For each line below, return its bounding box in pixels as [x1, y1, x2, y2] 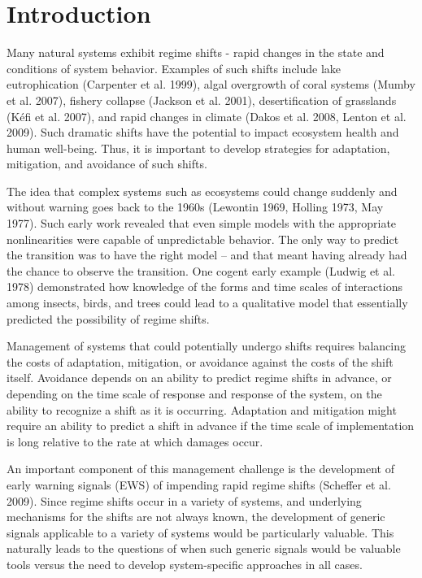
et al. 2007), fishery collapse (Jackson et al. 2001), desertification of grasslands [7, 91, 397, 108]
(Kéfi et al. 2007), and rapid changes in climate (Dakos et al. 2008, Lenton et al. [7, 107, 407, 124]
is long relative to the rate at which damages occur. [7, 432, 263, 450]
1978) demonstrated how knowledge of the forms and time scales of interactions [7, 278, 402, 295]
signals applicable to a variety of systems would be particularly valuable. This [7, 524, 394, 541]
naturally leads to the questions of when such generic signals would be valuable [7, 540, 401, 557]
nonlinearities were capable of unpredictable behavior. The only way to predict [7, 230, 399, 247]
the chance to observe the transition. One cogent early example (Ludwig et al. [7, 262, 395, 279]
